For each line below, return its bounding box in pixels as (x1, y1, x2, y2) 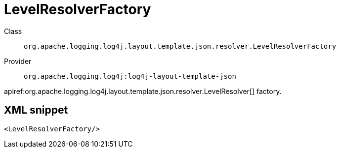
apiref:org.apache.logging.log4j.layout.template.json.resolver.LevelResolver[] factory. (4, 87, 282, 95)
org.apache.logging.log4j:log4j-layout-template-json (24, 72, 236, 80)
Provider (4, 57, 32, 65)
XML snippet (4, 104, 68, 117)
